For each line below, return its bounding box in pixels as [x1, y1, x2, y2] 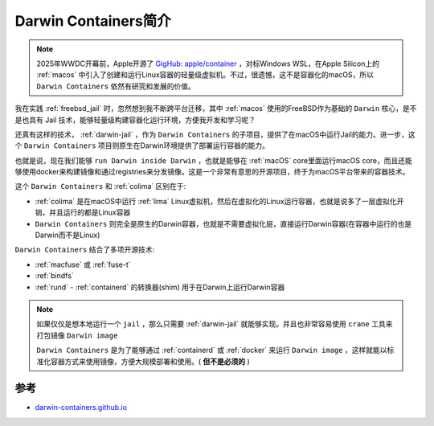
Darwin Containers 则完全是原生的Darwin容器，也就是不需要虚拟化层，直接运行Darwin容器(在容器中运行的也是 [35, 219, 412, 228]
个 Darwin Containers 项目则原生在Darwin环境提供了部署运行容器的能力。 [14, 141, 269, 150]
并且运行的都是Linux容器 [48, 207, 131, 217]
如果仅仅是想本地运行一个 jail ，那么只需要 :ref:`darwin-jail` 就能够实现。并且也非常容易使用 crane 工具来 [36, 319, 393, 329]
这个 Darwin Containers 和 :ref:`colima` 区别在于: [14, 182, 186, 191]
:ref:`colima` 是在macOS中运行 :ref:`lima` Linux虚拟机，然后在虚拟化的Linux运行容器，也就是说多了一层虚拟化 [35, 196, 397, 206]
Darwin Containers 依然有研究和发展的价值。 [36, 81, 196, 91]
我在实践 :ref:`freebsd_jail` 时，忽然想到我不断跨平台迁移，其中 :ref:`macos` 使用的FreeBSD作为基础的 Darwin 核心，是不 [14, 104, 417, 113]
